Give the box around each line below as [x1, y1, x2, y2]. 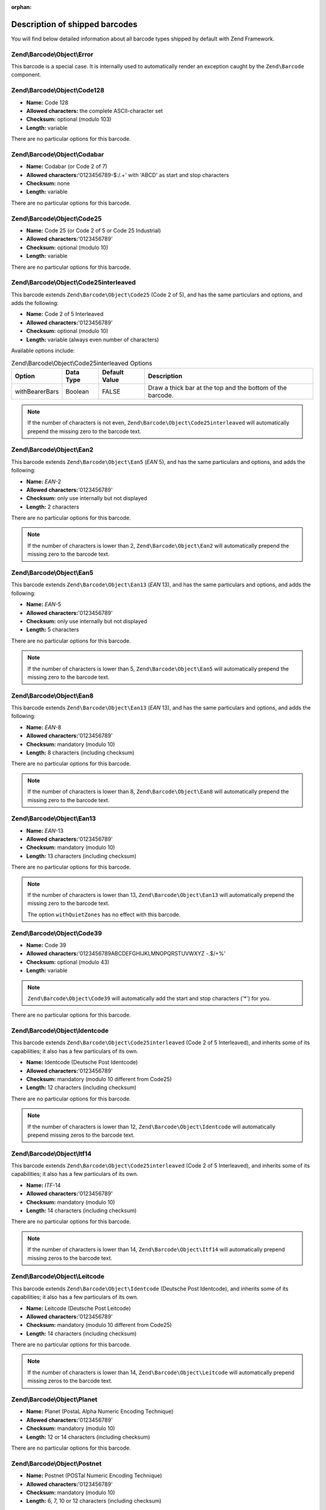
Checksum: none [26, 180, 70, 187]
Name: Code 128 [26, 98, 69, 106]
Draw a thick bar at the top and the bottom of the [148, 384, 287, 392]
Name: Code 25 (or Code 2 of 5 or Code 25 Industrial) [26, 226, 161, 234]
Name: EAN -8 [26, 724, 62, 731]
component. [11, 71, 42, 79]
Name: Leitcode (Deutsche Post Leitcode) [26, 1305, 131, 1312]
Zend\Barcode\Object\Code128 [11, 86, 105, 95]
